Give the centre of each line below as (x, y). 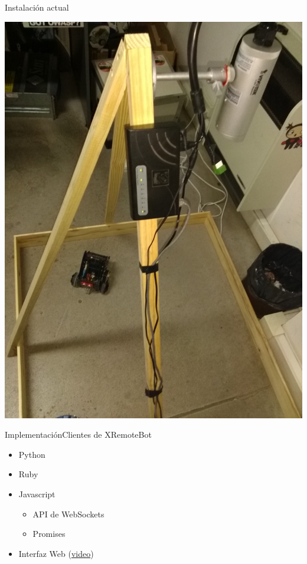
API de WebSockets (68, 514)
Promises (49, 534)
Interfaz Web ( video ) (56, 553)
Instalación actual (37, 7)
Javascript (37, 494)
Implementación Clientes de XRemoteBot (78, 435)
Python (32, 454)
